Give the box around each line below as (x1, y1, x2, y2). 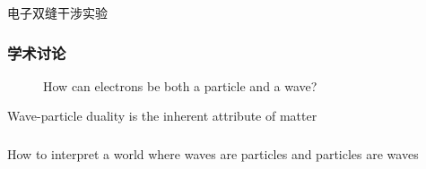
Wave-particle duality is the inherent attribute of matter (7, 106, 317, 125)
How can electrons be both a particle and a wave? (43, 76, 317, 95)
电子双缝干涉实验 (7, 4, 108, 21)
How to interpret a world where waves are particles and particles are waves (7, 144, 419, 163)
